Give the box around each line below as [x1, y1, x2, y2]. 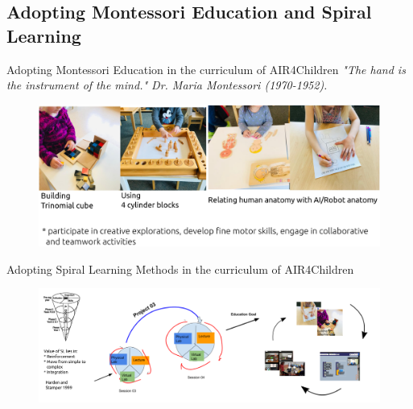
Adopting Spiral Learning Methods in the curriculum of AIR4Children [6, 260, 354, 277]
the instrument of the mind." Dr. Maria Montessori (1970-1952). [6, 76, 328, 93]
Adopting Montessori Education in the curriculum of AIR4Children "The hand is [6, 60, 406, 77]
